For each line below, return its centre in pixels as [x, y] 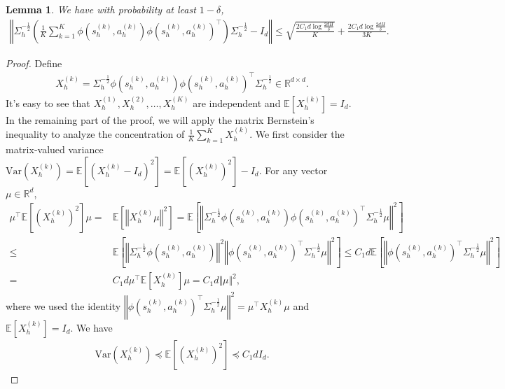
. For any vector [293, 170]
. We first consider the [297, 134]
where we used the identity [63, 305]
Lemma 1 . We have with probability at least [101, 9]
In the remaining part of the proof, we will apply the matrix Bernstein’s [160, 119]
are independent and [237, 102]
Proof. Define [34, 63]
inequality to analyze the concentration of [95, 134]
